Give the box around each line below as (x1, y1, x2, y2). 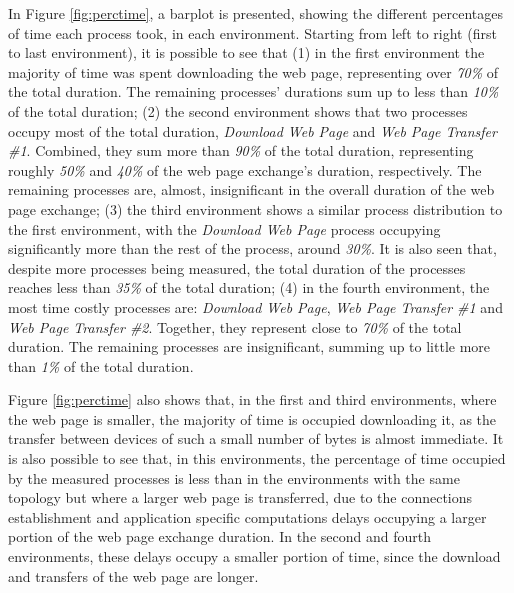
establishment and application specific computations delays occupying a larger (8, 506, 487, 527)
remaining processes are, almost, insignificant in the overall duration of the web (8, 179, 495, 200)
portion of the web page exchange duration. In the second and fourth (8, 526, 431, 547)
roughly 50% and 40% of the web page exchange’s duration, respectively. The (8, 159, 482, 180)
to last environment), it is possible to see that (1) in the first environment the (8, 42, 485, 63)
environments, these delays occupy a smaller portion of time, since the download (8, 546, 501, 567)
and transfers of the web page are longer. (8, 565, 259, 586)
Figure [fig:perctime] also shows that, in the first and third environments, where (8, 389, 497, 410)
